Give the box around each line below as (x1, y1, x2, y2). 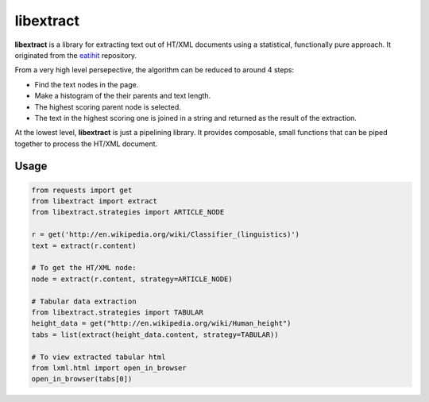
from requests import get (31, 185, 133, 195)
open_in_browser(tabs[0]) (31, 374, 133, 384)
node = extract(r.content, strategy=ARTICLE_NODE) (31, 274, 234, 284)
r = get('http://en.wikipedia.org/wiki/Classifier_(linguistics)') (31, 230, 300, 239)
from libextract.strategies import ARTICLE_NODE (31, 207, 225, 217)
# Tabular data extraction (31, 296, 137, 306)
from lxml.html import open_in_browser (31, 363, 187, 373)
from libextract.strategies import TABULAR (31, 307, 204, 317)
